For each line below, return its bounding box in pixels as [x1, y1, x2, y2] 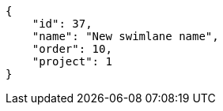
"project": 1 [32, 55, 112, 68]
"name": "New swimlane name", [32, 30, 219, 43]
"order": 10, [32, 43, 112, 55]
